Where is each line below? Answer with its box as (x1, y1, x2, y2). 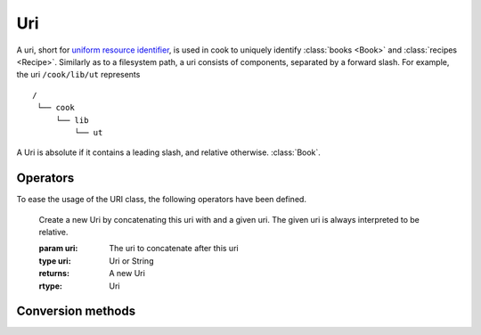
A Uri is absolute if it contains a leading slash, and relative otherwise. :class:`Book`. (16, 147, 321, 158)
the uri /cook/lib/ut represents (16, 69, 141, 80)
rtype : (38, 281, 62, 291)
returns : (38, 268, 70, 279)
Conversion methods (16, 304, 136, 319)
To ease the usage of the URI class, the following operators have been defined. (16, 194, 307, 205)
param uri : (38, 243, 78, 254)
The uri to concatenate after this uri (109, 243, 240, 254)
